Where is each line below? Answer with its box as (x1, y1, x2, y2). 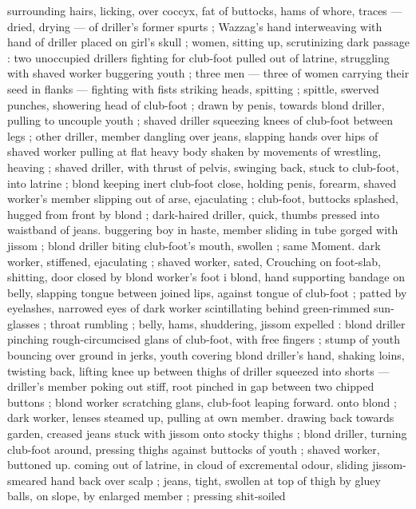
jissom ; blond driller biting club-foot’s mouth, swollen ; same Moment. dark (7, 237, 381, 253)
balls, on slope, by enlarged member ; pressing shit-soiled (7, 487, 286, 504)
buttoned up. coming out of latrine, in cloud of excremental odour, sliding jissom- (7, 456, 406, 473)
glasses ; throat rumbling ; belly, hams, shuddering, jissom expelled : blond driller (7, 315, 406, 332)
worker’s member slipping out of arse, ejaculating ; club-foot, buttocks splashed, (7, 190, 398, 207)
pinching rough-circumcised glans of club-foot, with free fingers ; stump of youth (7, 331, 401, 348)
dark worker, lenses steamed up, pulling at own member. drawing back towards (7, 409, 394, 426)
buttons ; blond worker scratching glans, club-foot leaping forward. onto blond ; (7, 393, 397, 410)
